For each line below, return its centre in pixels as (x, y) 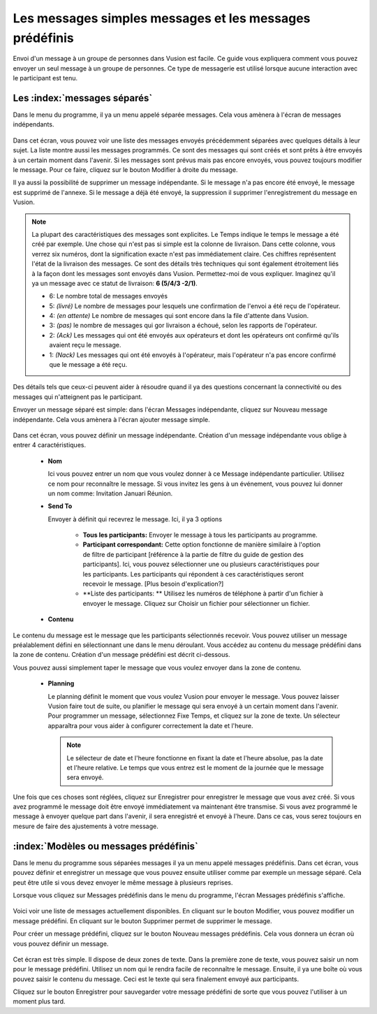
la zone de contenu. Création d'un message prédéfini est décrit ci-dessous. (121, 655)
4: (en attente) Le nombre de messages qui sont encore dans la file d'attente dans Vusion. (179, 316)
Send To (60, 506)
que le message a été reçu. (88, 365)
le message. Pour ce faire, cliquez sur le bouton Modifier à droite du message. (125, 169)
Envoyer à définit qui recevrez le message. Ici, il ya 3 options (135, 519)
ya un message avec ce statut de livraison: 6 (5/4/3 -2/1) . (115, 283)
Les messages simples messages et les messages (162, 18)
